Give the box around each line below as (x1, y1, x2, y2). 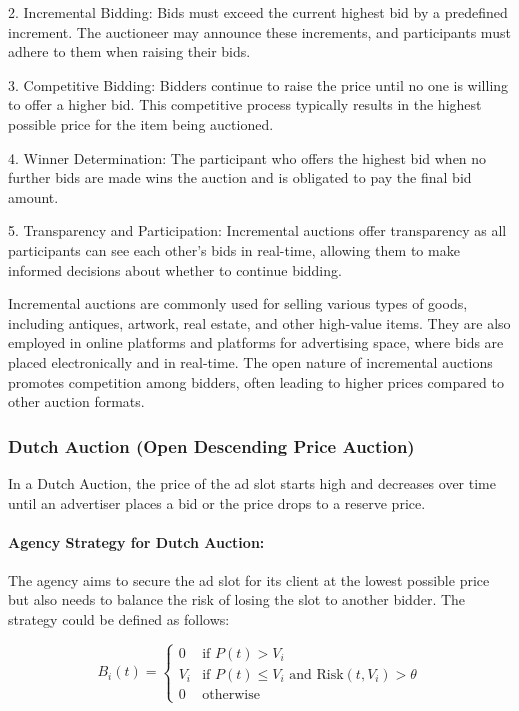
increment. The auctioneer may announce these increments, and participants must (8, 21, 511, 42)
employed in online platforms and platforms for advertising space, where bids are (8, 332, 504, 353)
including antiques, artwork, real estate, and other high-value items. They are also (8, 312, 511, 333)
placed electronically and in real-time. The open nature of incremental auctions (8, 351, 493, 372)
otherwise (202, 688, 260, 702)
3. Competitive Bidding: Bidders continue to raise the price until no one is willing (8, 74, 509, 95)
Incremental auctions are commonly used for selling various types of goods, (8, 293, 468, 314)
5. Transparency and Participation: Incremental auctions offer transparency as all (8, 220, 507, 241)
